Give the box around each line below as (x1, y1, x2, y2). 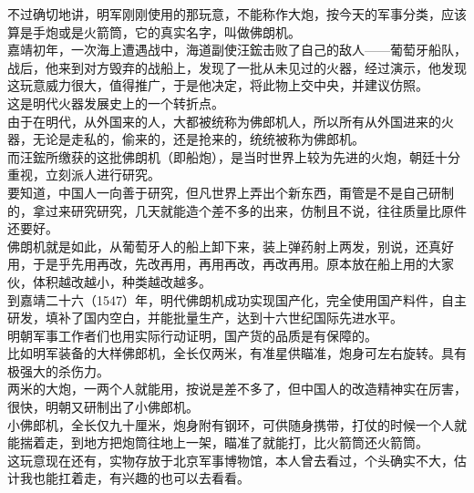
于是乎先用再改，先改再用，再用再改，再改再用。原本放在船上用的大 (32, 254, 441, 273)
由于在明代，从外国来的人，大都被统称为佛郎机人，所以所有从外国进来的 (7, 111, 441, 130)
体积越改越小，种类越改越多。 (32, 272, 211, 291)
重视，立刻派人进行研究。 (7, 165, 160, 184)
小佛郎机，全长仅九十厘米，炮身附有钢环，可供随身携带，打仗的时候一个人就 (7, 415, 467, 434)
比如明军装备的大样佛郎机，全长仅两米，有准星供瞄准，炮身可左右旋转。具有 (7, 344, 467, 363)
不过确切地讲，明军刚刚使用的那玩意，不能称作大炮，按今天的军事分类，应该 (7, 5, 467, 23)
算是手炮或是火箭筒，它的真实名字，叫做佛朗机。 (7, 22, 301, 41)
